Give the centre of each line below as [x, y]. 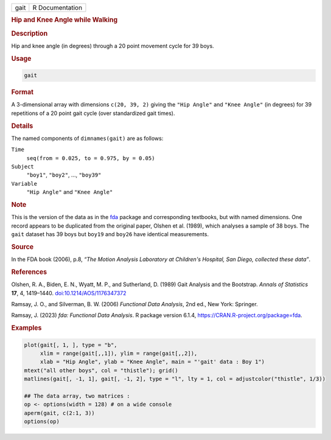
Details [22, 126]
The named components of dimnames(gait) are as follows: [87, 138]
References [29, 272]
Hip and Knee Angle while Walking [64, 20]
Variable [24, 183]
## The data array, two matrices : [77, 396]
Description [30, 33]
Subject [23, 167]
